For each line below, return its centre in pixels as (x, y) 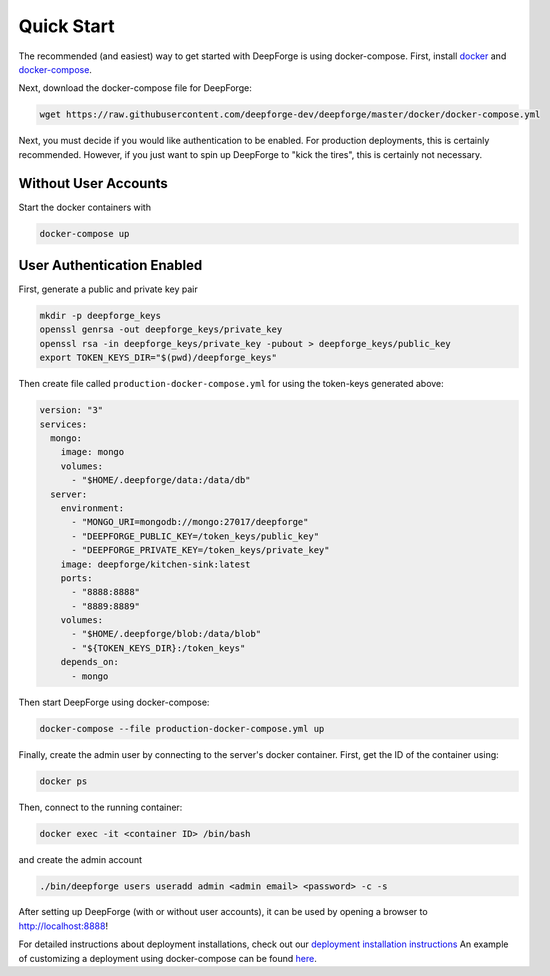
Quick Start (66, 26)
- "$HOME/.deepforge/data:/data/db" (161, 480)
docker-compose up (84, 233)
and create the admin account (80, 859)
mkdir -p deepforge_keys (100, 316)
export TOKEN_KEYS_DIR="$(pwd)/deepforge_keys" (158, 358)
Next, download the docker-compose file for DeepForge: (135, 88)
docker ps (63, 781)
